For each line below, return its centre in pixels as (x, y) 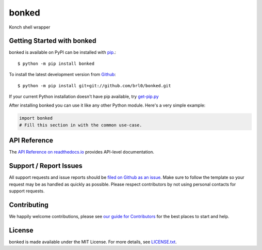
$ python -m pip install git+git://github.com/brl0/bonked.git (94, 86)
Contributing (29, 205)
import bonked (36, 118)
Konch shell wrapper (30, 27)
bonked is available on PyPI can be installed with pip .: (63, 52)
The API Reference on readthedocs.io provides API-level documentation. (82, 152)
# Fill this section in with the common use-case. (81, 125)
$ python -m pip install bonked (56, 63)
